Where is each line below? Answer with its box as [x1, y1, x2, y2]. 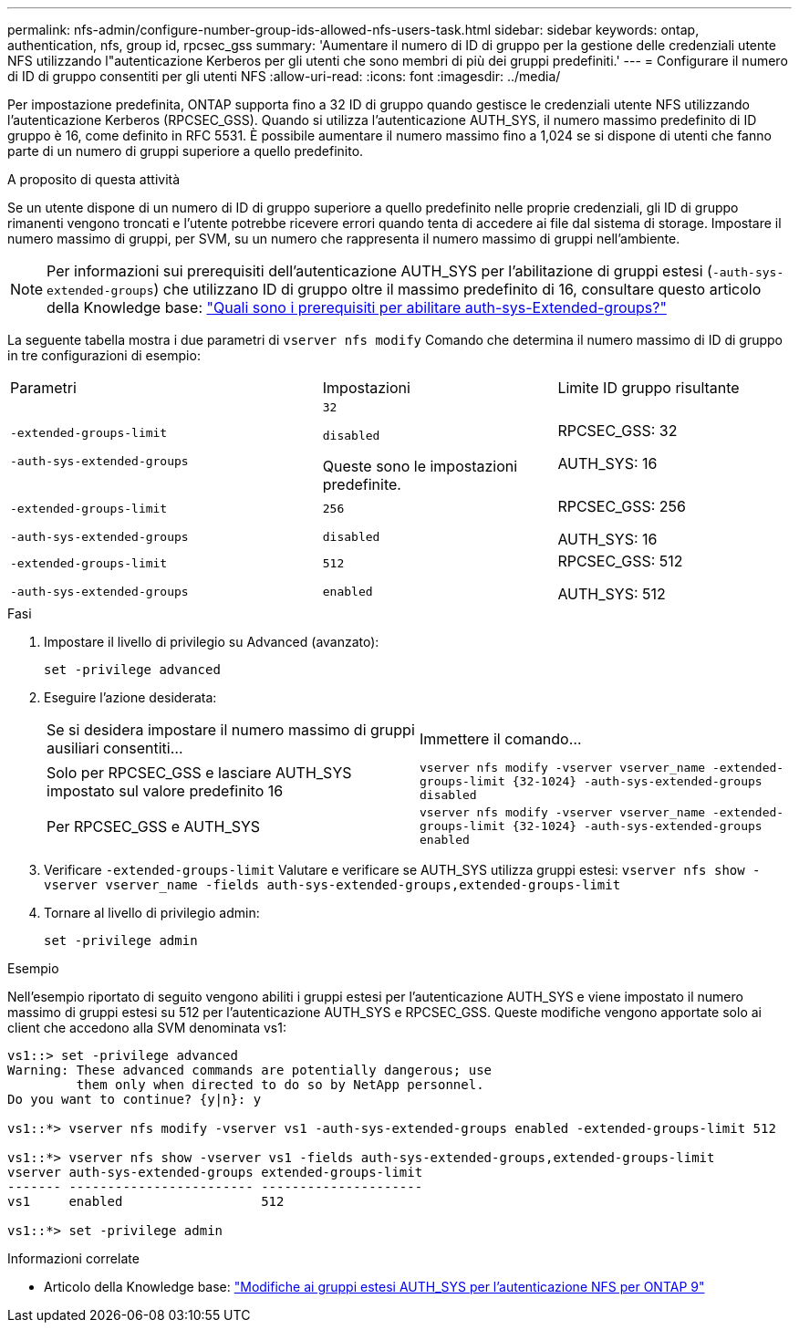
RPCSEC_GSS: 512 [557, 552, 683, 570]
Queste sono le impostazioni [322, 457, 518, 475]
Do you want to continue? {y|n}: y [7, 1092, 262, 1107]
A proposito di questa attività [7, 171, 181, 187]
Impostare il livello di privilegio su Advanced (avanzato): [44, 634, 379, 649]
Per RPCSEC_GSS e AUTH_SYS [47, 816, 261, 836]
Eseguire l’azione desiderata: [44, 690, 217, 705]
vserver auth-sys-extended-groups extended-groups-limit [7, 1165, 423, 1179]
